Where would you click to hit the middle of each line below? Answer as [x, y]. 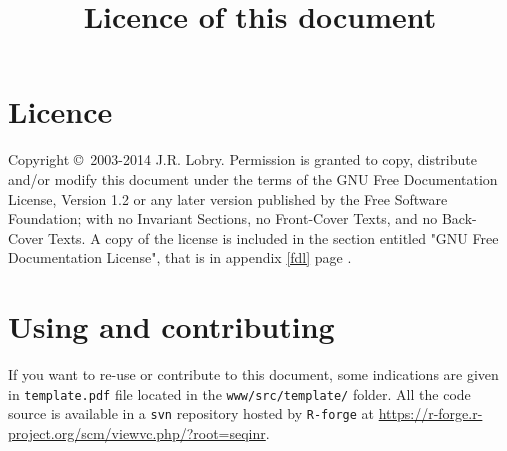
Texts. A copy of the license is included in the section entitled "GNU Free [273, 237]
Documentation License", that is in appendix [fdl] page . [180, 257]
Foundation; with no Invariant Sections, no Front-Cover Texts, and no [223, 218]
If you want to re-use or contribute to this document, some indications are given [253, 374]
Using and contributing [171, 326]
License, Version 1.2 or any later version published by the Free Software [228, 198]
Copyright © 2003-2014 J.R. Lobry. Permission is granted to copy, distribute [242, 159]
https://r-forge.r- [430, 413]
